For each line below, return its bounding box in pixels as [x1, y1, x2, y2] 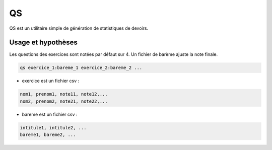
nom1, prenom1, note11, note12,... [20, 91, 108, 97]
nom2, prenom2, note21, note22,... [20, 98, 108, 104]
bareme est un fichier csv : [22, 111, 78, 117]
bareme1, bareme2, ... [20, 132, 76, 138]
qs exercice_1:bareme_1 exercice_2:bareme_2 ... [20, 65, 143, 70]
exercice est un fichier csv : [22, 78, 80, 84]
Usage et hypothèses [9, 38, 78, 47]
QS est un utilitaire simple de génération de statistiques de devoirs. [9, 25, 149, 31]
